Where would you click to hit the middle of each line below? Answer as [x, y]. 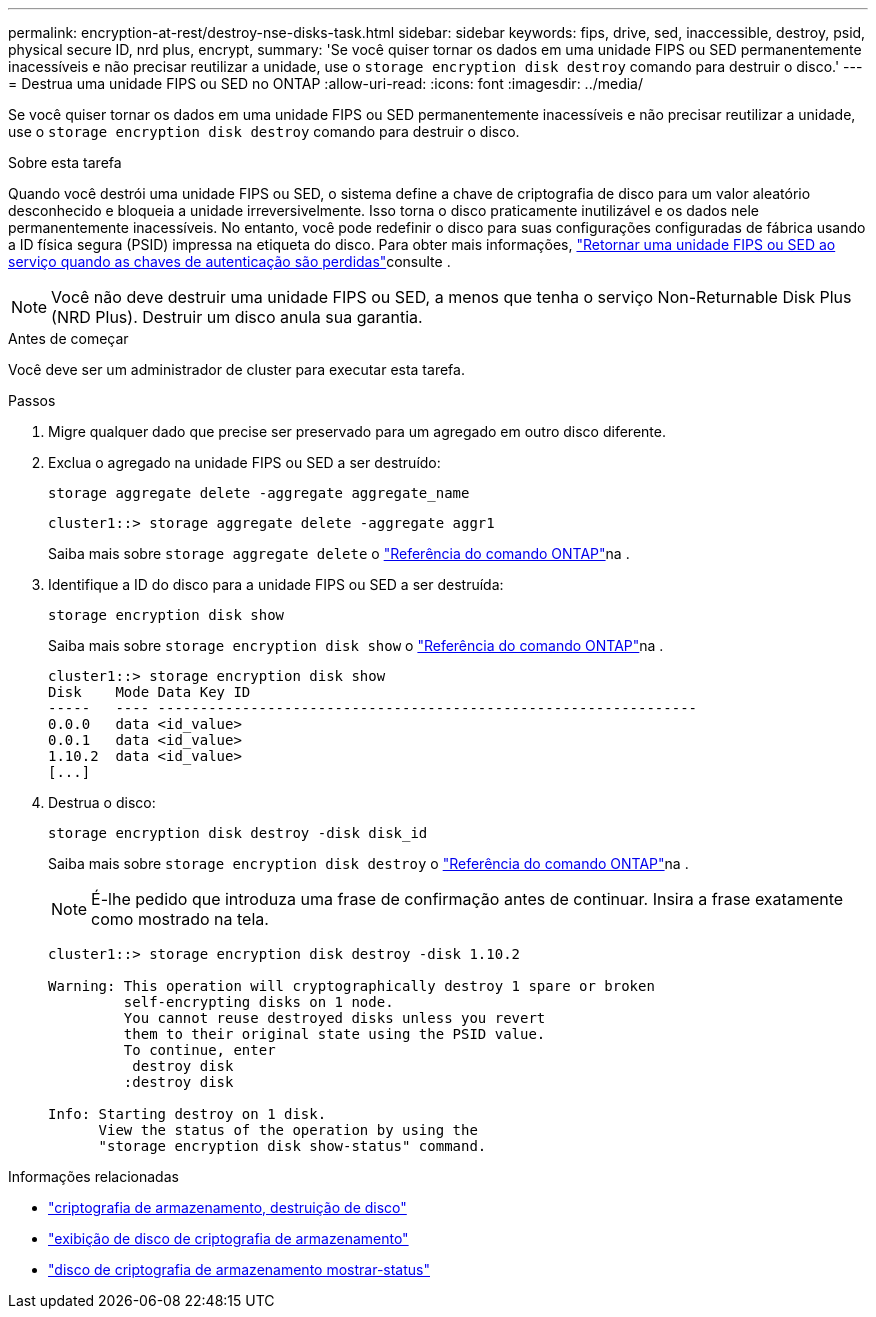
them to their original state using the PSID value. [334, 1034]
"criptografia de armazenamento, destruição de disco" [227, 1207]
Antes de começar [68, 338]
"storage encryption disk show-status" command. [292, 1146]
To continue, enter [199, 1050]
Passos [32, 400]
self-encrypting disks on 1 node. [258, 1002]
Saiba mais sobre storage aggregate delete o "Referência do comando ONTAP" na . [339, 553]
